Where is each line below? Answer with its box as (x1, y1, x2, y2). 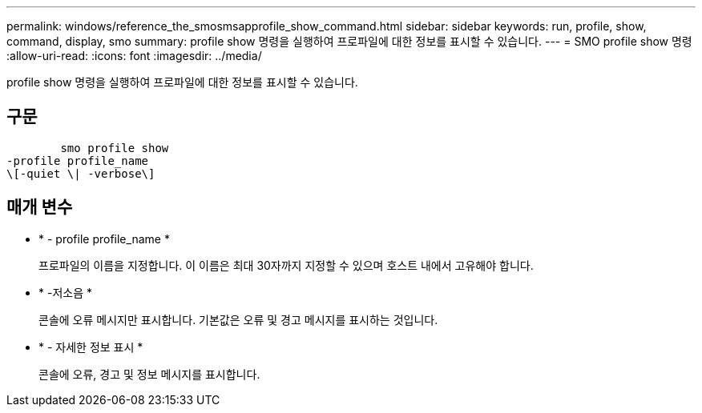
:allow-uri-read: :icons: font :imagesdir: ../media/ (6, 49, 262, 62)
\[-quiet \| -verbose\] (6, 166, 155, 180)
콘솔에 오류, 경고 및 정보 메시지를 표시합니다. (38, 367, 260, 381)
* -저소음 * (38, 285, 92, 299)
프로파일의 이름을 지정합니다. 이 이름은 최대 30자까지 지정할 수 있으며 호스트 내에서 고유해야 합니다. (38, 258, 534, 272)
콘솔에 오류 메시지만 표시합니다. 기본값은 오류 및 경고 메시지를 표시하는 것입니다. (38, 312, 438, 327)
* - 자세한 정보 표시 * (38, 339, 143, 354)
